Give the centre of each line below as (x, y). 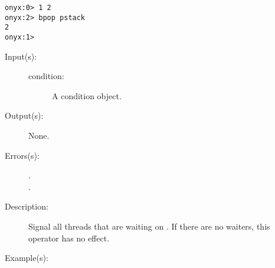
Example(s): (27, 258)
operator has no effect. (69, 238)
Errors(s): (22, 155)
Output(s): (24, 115)
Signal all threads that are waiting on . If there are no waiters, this (149, 226)
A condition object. (87, 95)
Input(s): (21, 56)
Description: (27, 206)
